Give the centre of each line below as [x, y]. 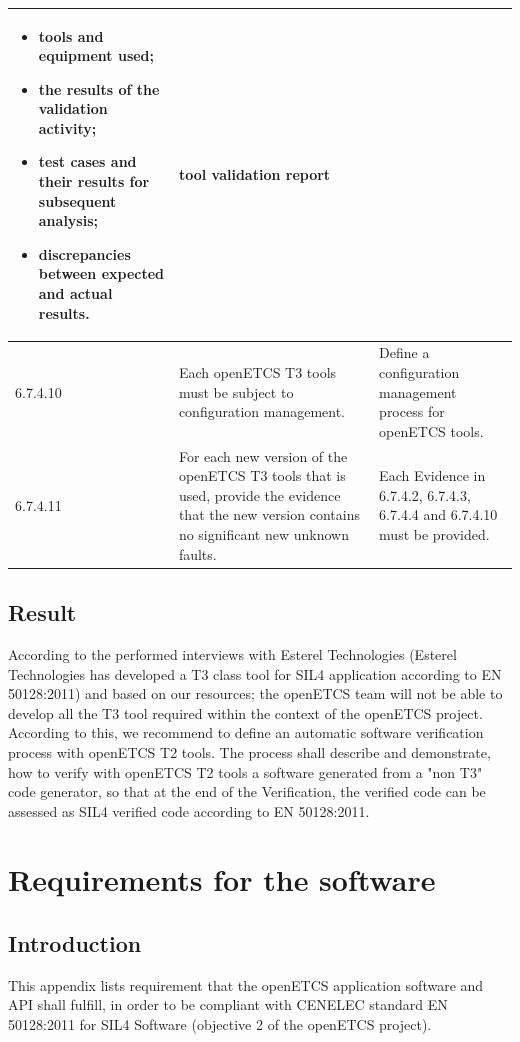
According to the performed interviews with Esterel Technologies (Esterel [232, 653]
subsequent [77, 200]
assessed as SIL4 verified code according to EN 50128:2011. [189, 810]
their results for [94, 181]
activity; [67, 127]
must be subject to [236, 391]
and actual [75, 293]
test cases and [87, 161]
